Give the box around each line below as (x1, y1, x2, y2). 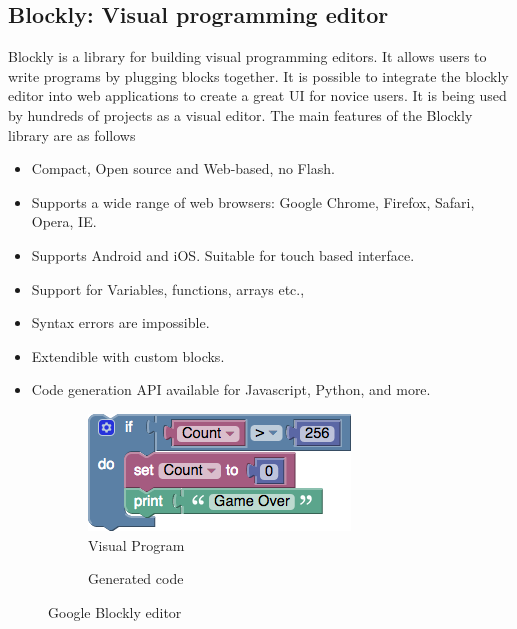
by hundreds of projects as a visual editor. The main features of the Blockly (8, 104, 473, 125)
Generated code (88, 568, 184, 589)
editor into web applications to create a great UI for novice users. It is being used (8, 85, 507, 106)
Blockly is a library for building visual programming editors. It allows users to (8, 46, 487, 67)
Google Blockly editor (48, 601, 182, 622)
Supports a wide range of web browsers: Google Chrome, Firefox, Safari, (31, 191, 475, 212)
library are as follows (8, 124, 136, 145)
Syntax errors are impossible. (31, 312, 210, 333)
